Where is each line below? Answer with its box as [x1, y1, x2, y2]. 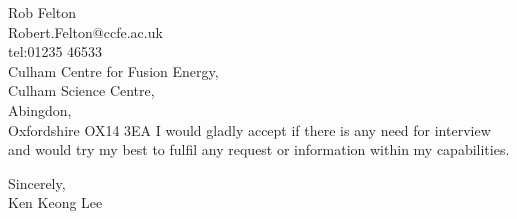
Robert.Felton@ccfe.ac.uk [8, 21, 163, 42]
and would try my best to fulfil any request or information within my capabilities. [8, 139, 510, 160]
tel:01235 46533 [8, 41, 103, 62]
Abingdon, [8, 99, 72, 120]
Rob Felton [8, 2, 77, 22]
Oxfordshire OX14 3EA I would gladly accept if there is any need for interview [8, 119, 491, 140]
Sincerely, [8, 172, 66, 193]
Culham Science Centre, [8, 80, 155, 101]
